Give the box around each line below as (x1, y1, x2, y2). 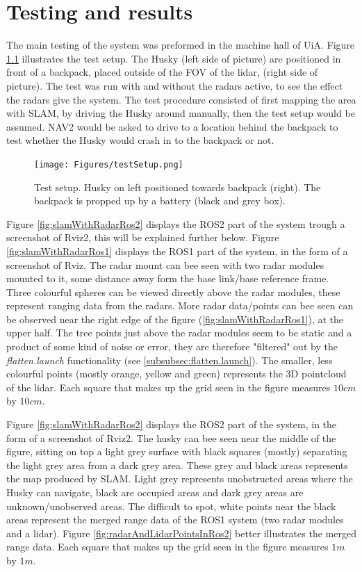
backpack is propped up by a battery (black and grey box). (34, 193, 286, 208)
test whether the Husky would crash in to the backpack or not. (6, 133, 274, 147)
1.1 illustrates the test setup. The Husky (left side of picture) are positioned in (6, 51, 341, 65)
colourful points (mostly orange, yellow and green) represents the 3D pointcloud (6, 366, 347, 381)
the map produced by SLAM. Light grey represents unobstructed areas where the (6, 471, 353, 486)
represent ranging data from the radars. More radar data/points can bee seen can (6, 298, 354, 313)
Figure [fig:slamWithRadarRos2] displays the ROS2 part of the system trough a (6, 216, 345, 231)
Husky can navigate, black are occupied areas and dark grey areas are (6, 485, 304, 499)
